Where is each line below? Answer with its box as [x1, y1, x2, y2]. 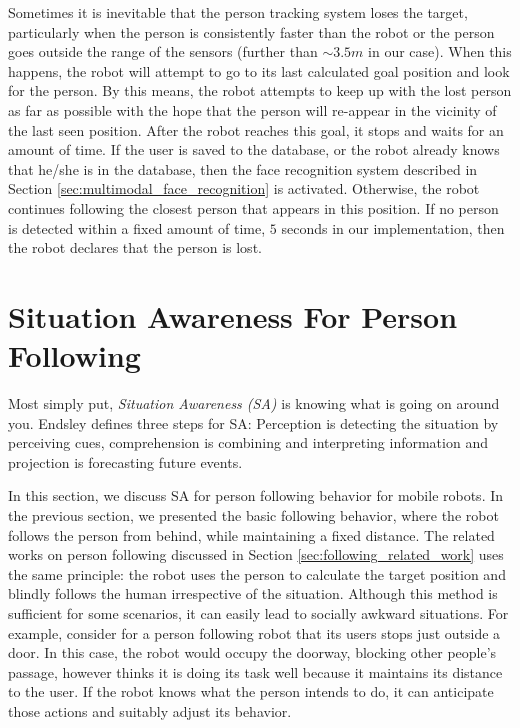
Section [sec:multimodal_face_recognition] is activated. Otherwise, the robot [8, 178, 480, 199]
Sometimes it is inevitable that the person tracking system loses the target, [8, 2, 468, 22]
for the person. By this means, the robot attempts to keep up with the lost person [8, 80, 512, 101]
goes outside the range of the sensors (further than [8, 41, 318, 62]
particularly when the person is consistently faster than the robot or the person [8, 21, 495, 42]
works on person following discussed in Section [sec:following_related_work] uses [8, 544, 504, 565]
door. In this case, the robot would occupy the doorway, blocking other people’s [8, 642, 497, 663]
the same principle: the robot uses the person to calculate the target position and [8, 563, 506, 584]
